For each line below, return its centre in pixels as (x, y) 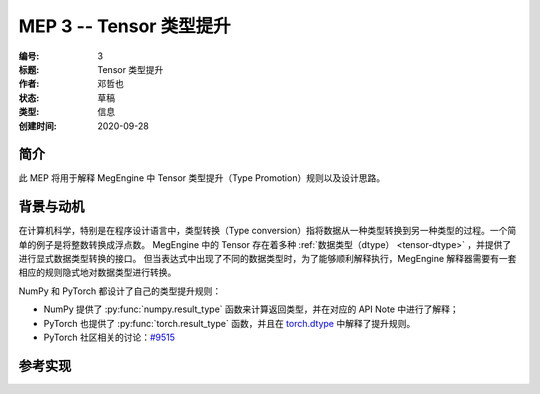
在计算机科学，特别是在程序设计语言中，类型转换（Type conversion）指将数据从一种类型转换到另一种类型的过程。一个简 (267, 231)
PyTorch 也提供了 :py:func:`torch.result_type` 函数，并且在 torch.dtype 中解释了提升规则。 (229, 323)
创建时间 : (37, 126)
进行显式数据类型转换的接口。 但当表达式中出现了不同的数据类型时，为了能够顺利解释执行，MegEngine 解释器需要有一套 (267, 259)
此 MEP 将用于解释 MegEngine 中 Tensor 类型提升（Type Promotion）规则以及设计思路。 (201, 178)
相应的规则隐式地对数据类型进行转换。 (97, 272)
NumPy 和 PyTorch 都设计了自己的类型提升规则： (120, 291)
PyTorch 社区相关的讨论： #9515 (109, 337)
